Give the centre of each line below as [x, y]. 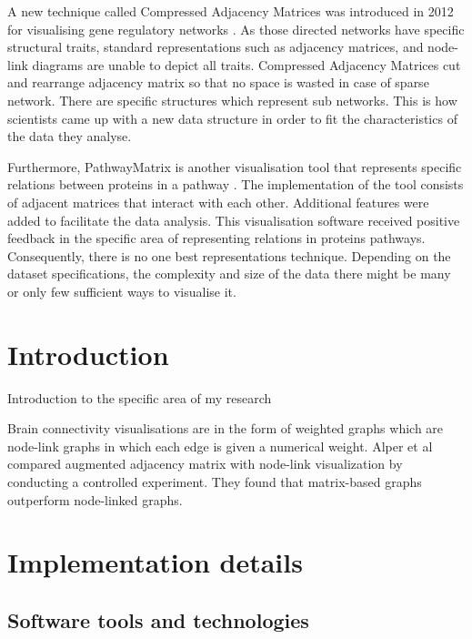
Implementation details [155, 562]
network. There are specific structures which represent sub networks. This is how [232, 100]
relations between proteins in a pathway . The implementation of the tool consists [236, 184]
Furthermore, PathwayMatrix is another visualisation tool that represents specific [235, 166]
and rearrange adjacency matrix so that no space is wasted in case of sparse [218, 82]
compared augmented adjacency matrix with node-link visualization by [205, 464]
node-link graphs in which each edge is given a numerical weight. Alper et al [220, 446]
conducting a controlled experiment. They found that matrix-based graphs [215, 482]
